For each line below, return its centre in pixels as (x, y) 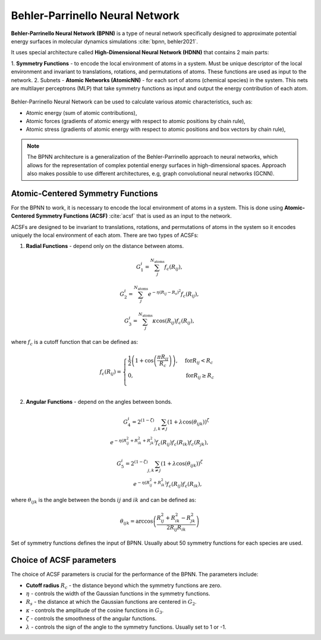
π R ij (163, 357)
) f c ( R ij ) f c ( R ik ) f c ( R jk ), (181, 443)
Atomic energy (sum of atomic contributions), (81, 112)
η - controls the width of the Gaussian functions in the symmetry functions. (118, 593)
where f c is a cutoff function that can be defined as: (75, 343)
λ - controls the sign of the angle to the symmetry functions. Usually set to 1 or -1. (126, 627)
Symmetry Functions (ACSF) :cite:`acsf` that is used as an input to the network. (134, 216)
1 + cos (144, 360)
